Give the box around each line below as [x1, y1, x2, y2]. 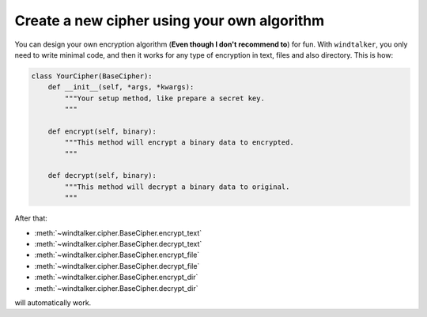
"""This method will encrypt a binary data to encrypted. [64, 138, 294, 147]
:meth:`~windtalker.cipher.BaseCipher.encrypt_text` [34, 228, 202, 237]
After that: [14, 213, 47, 223]
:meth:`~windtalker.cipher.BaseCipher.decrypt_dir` [34, 283, 198, 292]
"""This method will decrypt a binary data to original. [64, 182, 290, 191]
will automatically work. [14, 297, 92, 308]
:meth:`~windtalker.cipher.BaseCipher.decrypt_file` [34, 261, 200, 270]
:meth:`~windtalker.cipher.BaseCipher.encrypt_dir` [34, 273, 198, 282]
